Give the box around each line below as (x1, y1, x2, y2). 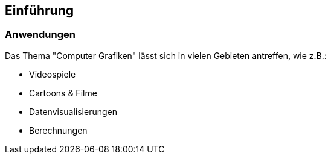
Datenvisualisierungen (29, 106, 117, 117)
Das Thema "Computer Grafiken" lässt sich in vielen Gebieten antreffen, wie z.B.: (5, 50, 327, 61)
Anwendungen (5, 28, 76, 41)
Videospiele (29, 69, 76, 79)
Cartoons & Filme (29, 87, 97, 98)
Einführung (5, 3, 74, 18)
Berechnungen (29, 125, 88, 136)
